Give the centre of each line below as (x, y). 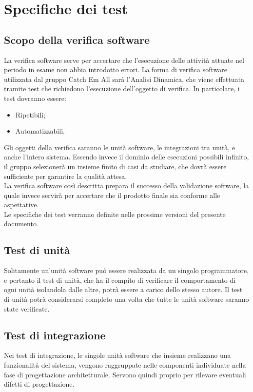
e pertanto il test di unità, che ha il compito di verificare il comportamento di (120, 280)
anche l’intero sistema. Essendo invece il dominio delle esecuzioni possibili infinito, (126, 157)
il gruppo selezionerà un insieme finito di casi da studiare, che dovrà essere (115, 166)
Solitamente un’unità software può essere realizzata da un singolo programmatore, (126, 270)
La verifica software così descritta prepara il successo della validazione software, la (126, 186)
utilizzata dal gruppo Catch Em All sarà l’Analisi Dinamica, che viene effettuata (124, 79)
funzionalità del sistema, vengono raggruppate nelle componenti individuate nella (125, 365)
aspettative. (21, 205)
